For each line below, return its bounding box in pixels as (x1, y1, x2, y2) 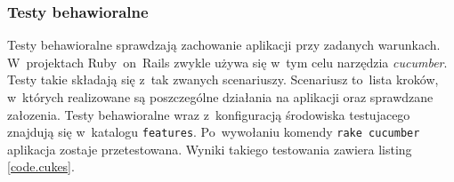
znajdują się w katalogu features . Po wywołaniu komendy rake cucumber (7, 123, 420, 141)
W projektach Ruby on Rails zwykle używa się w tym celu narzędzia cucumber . (7, 52, 448, 71)
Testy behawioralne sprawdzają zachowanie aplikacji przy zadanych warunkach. (7, 36, 441, 54)
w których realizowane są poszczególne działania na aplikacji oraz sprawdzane (7, 88, 434, 106)
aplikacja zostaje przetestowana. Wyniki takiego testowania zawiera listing (7, 139, 412, 158)
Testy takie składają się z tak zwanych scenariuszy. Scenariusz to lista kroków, (7, 70, 439, 89)
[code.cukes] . (7, 157, 75, 176)
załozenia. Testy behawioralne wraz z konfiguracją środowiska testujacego (7, 105, 410, 123)
